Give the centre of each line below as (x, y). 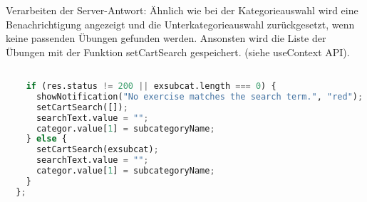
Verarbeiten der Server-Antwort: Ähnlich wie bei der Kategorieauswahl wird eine (182, 10)
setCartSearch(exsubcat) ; (97, 150)
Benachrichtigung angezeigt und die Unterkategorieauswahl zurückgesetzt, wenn (180, 24)
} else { (46, 139)
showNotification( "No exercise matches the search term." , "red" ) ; (200, 96)
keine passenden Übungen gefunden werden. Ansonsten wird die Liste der (166, 38)
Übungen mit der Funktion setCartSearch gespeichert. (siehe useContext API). (178, 52)
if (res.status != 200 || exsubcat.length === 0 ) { (151, 86)
